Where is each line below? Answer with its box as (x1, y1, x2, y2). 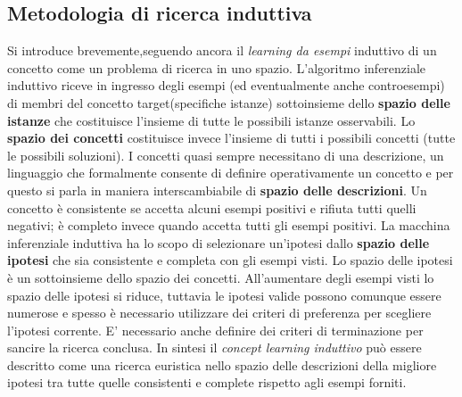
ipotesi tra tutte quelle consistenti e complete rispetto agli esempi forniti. (7, 373, 407, 392)
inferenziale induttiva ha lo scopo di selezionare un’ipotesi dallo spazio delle (7, 233, 430, 252)
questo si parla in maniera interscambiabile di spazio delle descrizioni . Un (7, 180, 427, 199)
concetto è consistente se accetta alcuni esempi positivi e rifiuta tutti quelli (7, 198, 417, 217)
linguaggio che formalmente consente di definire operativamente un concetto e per (7, 163, 454, 182)
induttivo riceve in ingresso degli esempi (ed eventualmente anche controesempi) (7, 76, 445, 95)
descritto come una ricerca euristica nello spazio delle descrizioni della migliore (7, 355, 437, 374)
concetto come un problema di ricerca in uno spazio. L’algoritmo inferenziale (7, 58, 426, 77)
